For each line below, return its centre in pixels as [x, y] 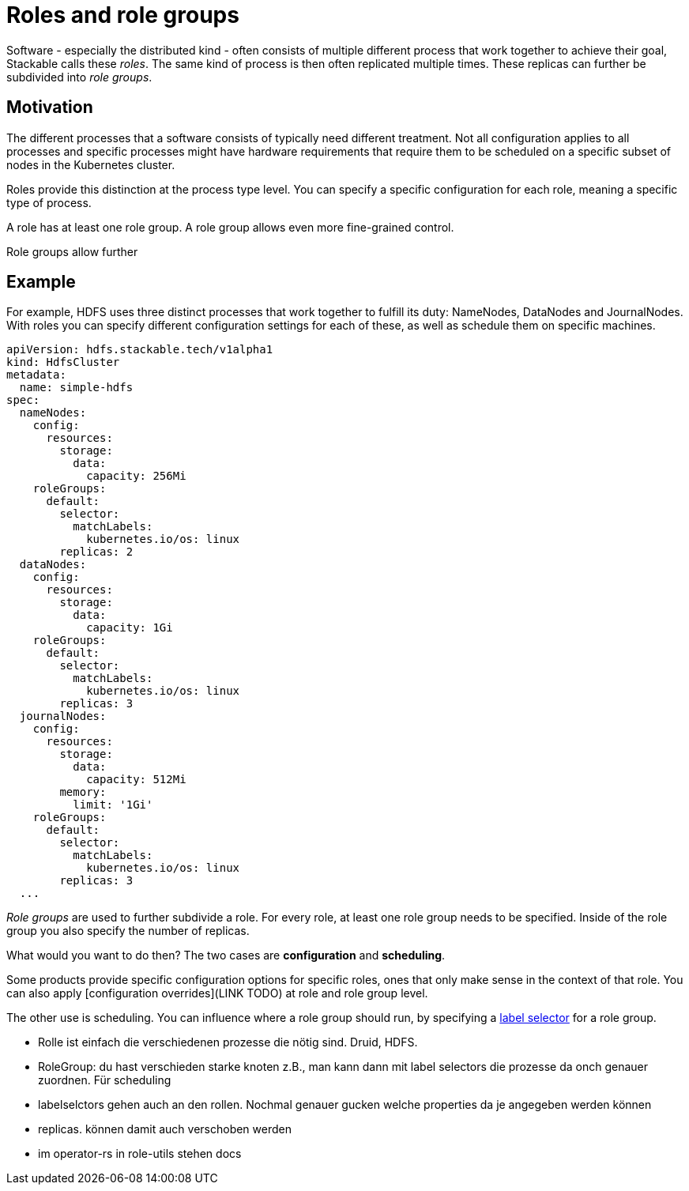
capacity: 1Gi [130, 628]
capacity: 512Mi [136, 780]
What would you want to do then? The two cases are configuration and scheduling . [226, 955]
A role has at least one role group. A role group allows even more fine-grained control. [230, 227]
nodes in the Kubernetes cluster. [91, 164]
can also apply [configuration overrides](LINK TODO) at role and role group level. [217, 993]
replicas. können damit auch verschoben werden [165, 1129]
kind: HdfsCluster [63, 362]
